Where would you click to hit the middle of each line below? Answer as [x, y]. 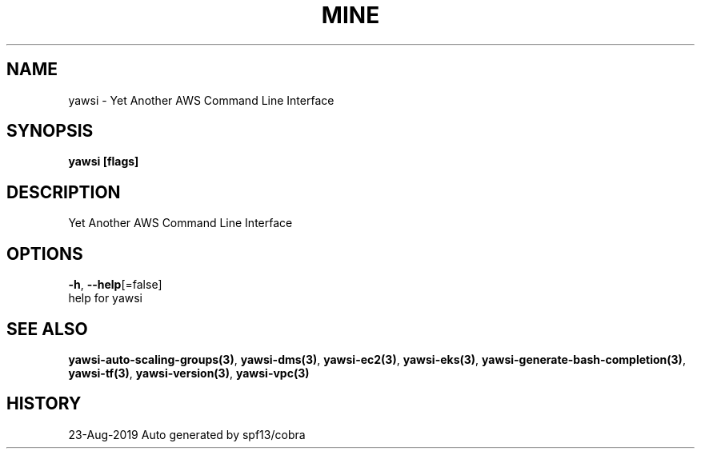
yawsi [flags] [104, 162]
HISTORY [44, 404]
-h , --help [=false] [115, 285]
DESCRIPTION [64, 192]
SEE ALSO [47, 329]
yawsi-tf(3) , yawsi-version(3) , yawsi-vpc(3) [189, 373]
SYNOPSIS [50, 131]
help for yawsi [106, 298]
